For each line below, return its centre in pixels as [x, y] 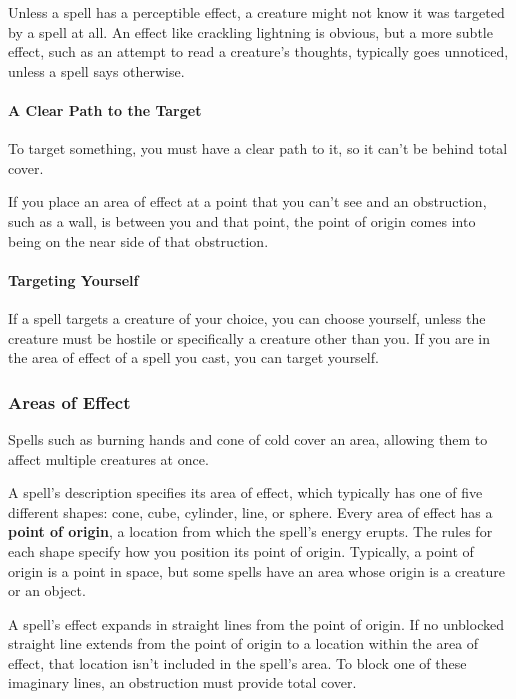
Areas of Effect [69, 401]
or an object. [47, 590]
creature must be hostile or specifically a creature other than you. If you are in [249, 337]
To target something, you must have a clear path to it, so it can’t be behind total [258, 148]
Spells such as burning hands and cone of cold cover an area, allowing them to [248, 438]
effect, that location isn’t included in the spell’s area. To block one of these [237, 662]
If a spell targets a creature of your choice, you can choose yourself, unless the [247, 317]
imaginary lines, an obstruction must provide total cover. [182, 682]
